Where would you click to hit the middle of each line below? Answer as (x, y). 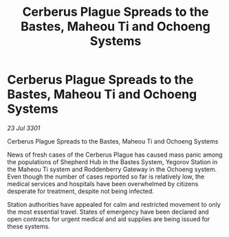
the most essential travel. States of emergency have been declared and (108, 212)
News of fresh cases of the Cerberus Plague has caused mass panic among (115, 155)
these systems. (29, 226)
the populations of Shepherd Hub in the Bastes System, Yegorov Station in (112, 161)
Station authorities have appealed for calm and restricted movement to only (114, 204)
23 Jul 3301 (24, 128)
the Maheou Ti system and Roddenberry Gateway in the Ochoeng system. (112, 169)
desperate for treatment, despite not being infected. (81, 191)
